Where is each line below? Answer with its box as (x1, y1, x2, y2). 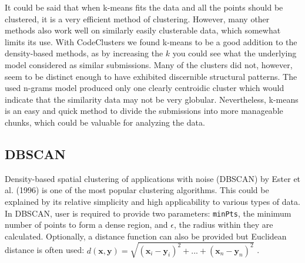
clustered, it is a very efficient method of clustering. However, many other (5, 12, 270, 25)
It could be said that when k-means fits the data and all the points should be (5, 1, 283, 13)
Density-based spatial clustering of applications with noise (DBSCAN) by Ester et (5, 172, 301, 184)
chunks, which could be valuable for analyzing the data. (5, 116, 205, 128)
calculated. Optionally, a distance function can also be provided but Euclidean (5, 230, 287, 242)
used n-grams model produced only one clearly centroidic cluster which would (5, 82, 284, 94)
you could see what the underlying (172, 47, 297, 59)
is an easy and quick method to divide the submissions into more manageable (5, 104, 283, 117)
